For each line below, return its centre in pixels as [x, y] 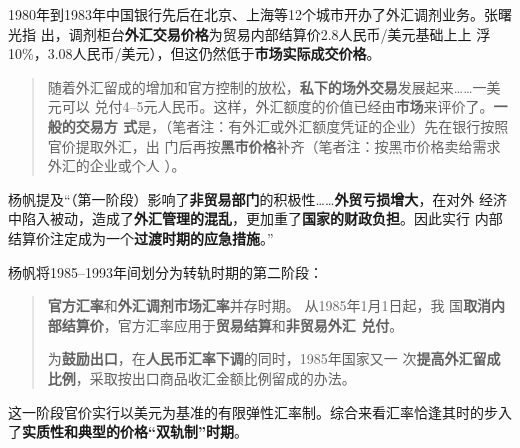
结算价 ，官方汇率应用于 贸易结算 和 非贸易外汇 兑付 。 [232, 324]
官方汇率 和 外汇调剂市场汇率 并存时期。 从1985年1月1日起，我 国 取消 [269, 305]
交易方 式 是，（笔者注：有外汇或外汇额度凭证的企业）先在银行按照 [292, 125]
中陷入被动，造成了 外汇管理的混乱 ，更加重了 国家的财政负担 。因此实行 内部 [255, 218]
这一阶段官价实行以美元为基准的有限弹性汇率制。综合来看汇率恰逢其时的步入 [260, 411]
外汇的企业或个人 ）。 [116, 165]
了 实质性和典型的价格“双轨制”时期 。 [128, 431]
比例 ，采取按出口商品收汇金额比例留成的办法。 [201, 377]
